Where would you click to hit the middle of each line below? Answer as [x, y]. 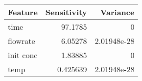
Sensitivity [66, 12]
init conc [23, 55]
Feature [23, 12]
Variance [117, 12]
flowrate [22, 41]
